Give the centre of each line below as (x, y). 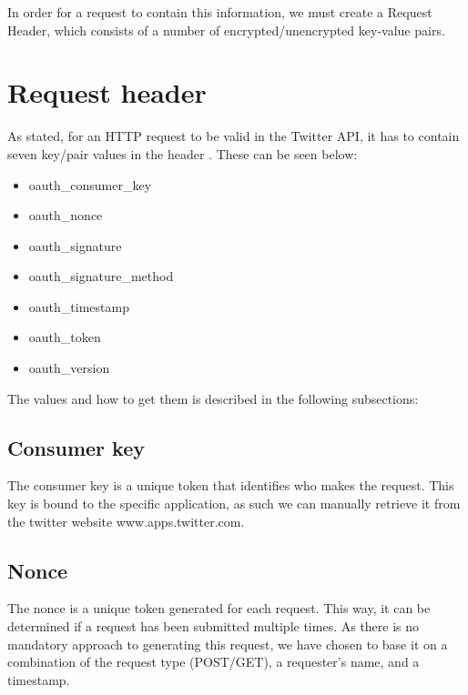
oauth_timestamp (79, 306)
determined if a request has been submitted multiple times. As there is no (214, 626)
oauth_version (69, 368)
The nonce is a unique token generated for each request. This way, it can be (219, 608)
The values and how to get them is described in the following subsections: (213, 398)
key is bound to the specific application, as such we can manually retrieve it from (234, 504)
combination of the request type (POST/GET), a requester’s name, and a (214, 662)
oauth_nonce (66, 215)
